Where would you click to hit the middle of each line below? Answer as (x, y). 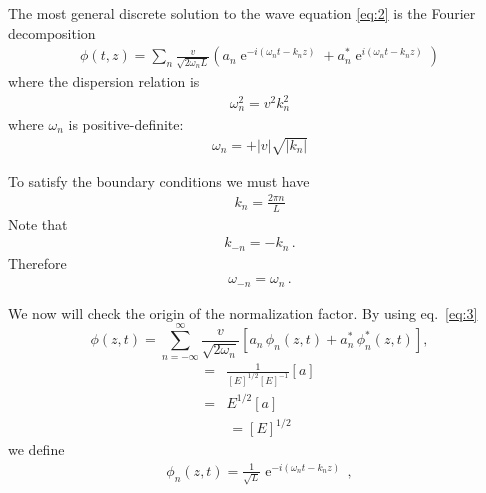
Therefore (37, 262)
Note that (38, 223)
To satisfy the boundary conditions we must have (159, 180)
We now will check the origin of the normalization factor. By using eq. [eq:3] (243, 312)
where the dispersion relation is (104, 80)
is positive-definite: (126, 123)
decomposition (52, 32)
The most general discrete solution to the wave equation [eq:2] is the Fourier (242, 13)
